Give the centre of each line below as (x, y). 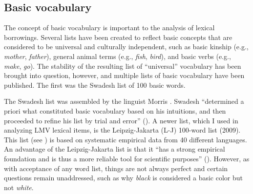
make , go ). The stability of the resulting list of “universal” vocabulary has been (123, 66)
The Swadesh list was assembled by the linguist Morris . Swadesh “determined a (124, 101)
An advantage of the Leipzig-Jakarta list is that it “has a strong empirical (115, 149)
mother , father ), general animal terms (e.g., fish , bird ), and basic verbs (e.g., (117, 56)
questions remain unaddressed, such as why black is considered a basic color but (123, 178)
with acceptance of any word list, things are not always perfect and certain (116, 168)
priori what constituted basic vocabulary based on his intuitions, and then (115, 110)
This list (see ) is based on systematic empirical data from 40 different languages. (126, 139)
